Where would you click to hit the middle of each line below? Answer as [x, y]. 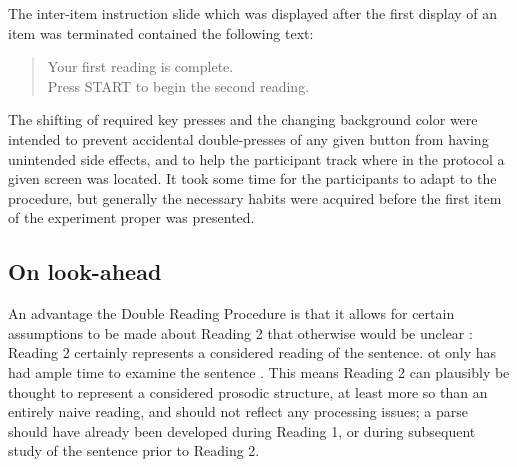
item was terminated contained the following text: [161, 32]
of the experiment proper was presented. [131, 217]
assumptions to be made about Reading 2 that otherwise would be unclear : [240, 332]
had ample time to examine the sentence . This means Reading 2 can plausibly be [259, 371]
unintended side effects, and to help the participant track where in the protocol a [256, 158]
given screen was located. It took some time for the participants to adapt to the [252, 178]
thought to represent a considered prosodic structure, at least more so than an [248, 391]
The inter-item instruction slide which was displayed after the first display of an [253, 13]
